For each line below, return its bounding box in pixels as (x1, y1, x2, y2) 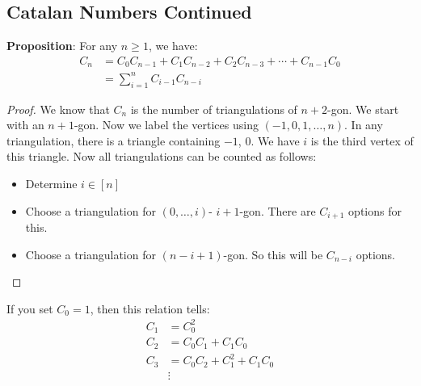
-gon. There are (239, 202, 316, 219)
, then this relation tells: (90, 300, 210, 317)
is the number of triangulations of (130, 100, 297, 117)
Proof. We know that (6, 100, 110, 117)
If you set (6, 300, 53, 317)
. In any (344, 116, 383, 133)
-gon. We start (327, 100, 399, 117)
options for (348, 202, 402, 219)
